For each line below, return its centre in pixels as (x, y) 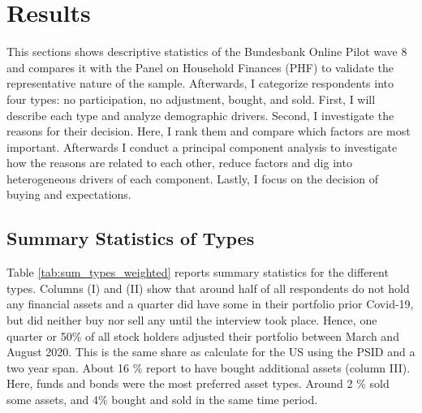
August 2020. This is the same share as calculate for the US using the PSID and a (211, 352)
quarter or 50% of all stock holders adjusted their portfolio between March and (203, 336)
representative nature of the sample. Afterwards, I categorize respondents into (200, 83)
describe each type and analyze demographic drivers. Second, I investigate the (200, 115)
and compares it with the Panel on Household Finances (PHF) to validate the (200, 67)
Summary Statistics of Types (131, 238)
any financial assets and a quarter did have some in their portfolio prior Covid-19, (210, 304)
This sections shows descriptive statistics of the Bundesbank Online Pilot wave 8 (207, 52)
